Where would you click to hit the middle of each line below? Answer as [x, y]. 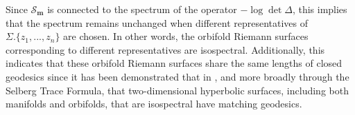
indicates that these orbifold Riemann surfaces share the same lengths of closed [174, 63]
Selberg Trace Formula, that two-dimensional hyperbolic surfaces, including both [177, 90]
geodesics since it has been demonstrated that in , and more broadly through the [177, 76]
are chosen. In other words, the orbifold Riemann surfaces [186, 36]
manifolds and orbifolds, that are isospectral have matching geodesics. [154, 104]
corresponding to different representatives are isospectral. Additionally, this [165, 49]
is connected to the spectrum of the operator [142, 9]
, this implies [320, 9]
